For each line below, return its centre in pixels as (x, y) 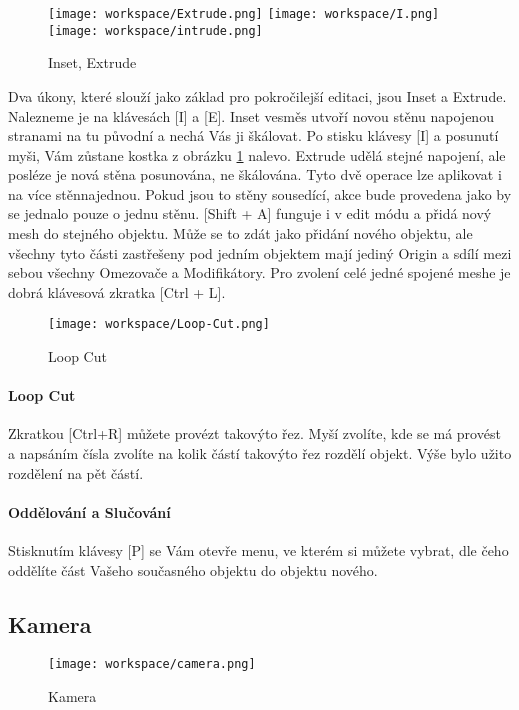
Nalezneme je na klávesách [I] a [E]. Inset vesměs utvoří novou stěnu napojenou (251, 115)
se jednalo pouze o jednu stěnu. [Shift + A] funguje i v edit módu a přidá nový (250, 213)
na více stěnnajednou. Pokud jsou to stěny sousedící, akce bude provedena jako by (260, 193)
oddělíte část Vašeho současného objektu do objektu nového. (193, 569)
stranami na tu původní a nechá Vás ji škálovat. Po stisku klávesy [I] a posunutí (253, 135)
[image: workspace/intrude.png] (155, 30)
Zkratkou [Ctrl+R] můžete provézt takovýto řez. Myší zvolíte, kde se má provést (254, 433)
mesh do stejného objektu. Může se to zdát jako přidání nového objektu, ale (240, 233)
